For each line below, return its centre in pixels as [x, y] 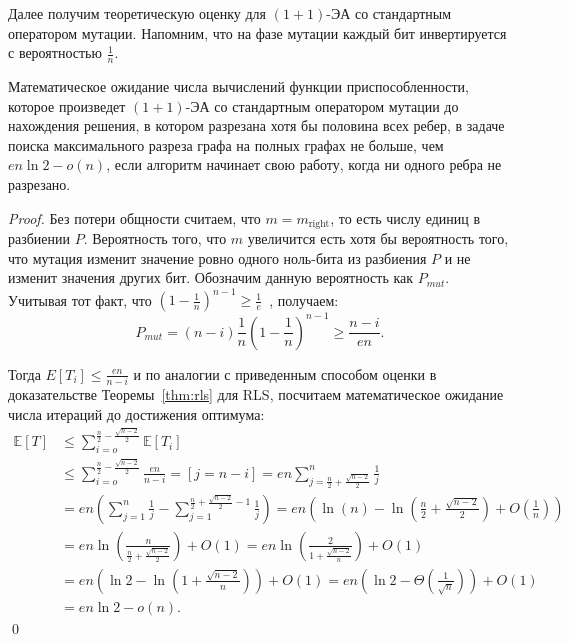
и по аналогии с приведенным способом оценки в [285, 373]
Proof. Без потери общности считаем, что [134, 217]
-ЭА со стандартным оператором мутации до [322, 105]
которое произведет [67, 105]
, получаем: [304, 299]
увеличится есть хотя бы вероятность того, [378, 238]
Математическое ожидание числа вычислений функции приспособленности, [238, 86]
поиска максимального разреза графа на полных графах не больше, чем [226, 144]
